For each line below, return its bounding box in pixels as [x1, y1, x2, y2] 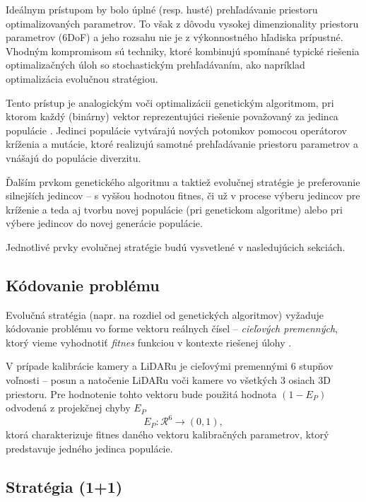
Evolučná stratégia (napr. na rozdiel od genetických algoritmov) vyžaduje [6, 307, 324, 322]
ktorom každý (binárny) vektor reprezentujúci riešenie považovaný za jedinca [6, 109, 338, 124]
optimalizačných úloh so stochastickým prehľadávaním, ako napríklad [6, 57, 305, 72]
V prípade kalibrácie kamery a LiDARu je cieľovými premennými [6, 358, 288, 373]
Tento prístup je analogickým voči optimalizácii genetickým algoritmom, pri [6, 95, 334, 110]
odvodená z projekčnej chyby [6, 400, 131, 415]
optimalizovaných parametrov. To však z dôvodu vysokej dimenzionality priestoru [6, 16, 359, 30]
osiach [288, 373, 315, 387]
